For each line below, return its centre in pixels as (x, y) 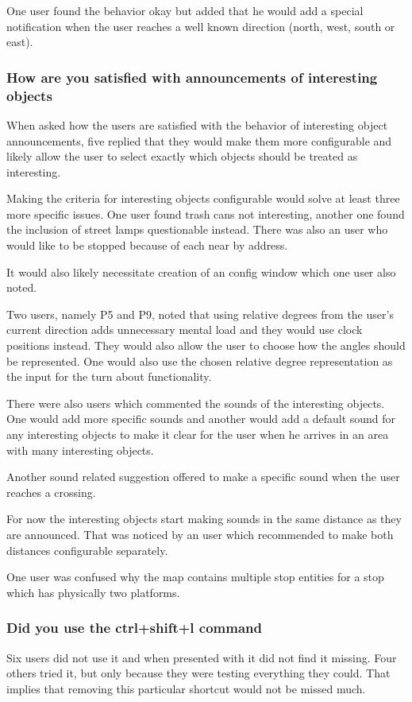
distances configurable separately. (87, 550)
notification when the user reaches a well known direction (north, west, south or (201, 26)
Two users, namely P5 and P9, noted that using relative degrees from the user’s (200, 314)
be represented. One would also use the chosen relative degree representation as (200, 361)
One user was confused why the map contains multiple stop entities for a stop (195, 577)
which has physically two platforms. (93, 592)
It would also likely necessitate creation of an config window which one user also (201, 271)
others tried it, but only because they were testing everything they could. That (198, 673)
